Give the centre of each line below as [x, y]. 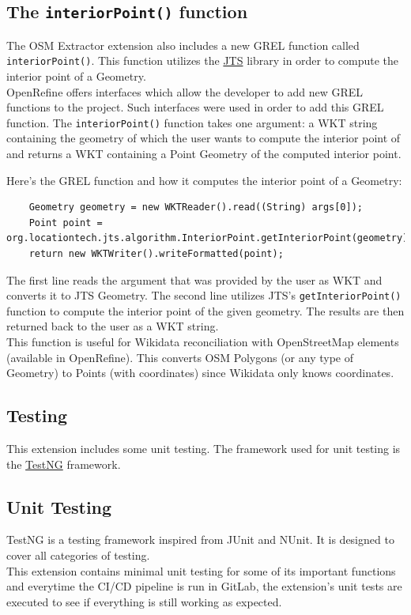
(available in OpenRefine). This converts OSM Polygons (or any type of [180, 357]
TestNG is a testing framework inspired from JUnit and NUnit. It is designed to [200, 540]
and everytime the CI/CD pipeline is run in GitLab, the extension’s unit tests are [204, 586]
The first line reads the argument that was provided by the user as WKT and [194, 279]
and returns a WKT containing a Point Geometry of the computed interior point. [204, 154]
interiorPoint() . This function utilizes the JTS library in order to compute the [203, 60]
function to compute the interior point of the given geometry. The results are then [205, 310]
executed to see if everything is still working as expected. [144, 601]
